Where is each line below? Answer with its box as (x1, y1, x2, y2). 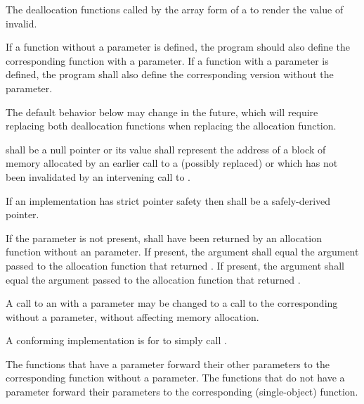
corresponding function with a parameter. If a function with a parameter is (6, 53, 329, 68)
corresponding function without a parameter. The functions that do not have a (6, 370, 345, 385)
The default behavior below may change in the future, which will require (6, 104, 318, 119)
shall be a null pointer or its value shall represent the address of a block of (6, 141, 326, 156)
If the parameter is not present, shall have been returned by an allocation (6, 230, 322, 245)
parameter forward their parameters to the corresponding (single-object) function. (6, 384, 358, 399)
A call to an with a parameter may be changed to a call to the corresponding (6, 296, 338, 310)
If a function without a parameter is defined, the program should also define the (6, 39, 351, 54)
